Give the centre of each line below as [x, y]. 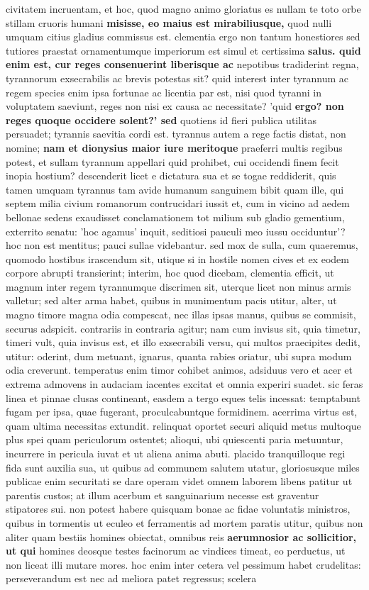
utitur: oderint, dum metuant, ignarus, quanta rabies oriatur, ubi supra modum [179, 356]
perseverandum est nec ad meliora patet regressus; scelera [131, 578]
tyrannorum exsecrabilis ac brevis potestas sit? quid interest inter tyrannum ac [177, 78]
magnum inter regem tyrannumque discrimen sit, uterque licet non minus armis [178, 286]
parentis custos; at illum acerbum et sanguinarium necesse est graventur [163, 495]
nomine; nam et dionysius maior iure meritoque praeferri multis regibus [174, 147]
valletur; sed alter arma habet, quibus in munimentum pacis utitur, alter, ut [171, 300]
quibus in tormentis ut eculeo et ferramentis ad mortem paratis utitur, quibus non [184, 522]
